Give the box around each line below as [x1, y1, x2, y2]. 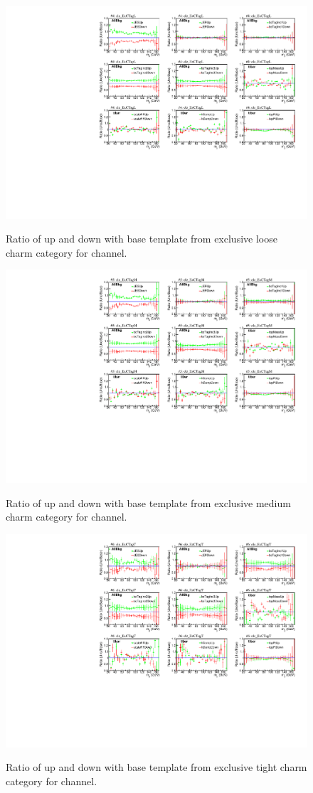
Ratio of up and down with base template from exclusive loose [6, 231, 277, 246]
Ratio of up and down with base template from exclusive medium [6, 495, 291, 510]
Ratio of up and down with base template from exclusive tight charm [6, 760, 307, 775]
